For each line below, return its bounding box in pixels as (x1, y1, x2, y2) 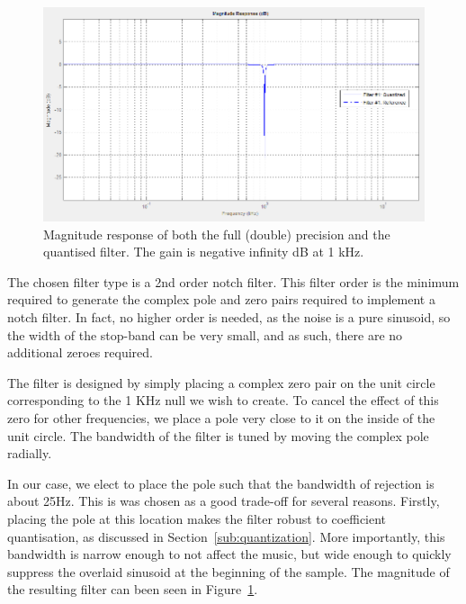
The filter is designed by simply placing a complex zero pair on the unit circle (7, 373, 435, 392)
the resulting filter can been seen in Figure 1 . (7, 580, 258, 599)
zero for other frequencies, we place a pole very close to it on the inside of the (7, 409, 435, 428)
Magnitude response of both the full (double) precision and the (43, 224, 390, 243)
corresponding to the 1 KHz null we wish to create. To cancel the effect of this (7, 391, 439, 410)
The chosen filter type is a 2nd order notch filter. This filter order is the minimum (7, 272, 460, 291)
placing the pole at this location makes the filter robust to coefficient (7, 509, 387, 527)
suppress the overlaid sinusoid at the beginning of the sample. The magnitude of (7, 562, 450, 581)
